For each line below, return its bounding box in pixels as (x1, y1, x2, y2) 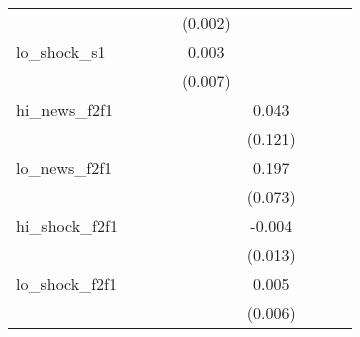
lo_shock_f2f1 (16, 272, 117, 295)
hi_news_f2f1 (16, 98, 113, 121)
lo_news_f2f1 (16, 156, 113, 179)
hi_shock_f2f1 (16, 214, 118, 237)
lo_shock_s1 (16, 40, 106, 63)
